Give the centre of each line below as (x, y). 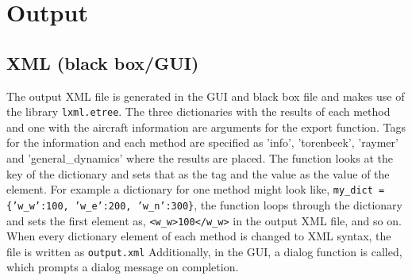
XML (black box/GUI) (103, 62)
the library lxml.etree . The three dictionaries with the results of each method (198, 111)
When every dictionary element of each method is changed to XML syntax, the (199, 236)
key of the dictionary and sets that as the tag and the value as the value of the (198, 173)
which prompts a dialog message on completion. (123, 267)
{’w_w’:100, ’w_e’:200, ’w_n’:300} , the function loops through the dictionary (204, 204)
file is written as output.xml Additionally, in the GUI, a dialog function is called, (204, 251)
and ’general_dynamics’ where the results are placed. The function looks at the (200, 158)
